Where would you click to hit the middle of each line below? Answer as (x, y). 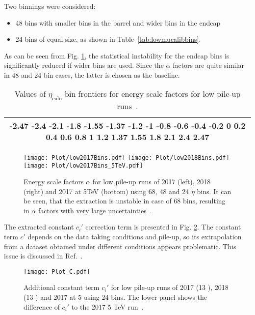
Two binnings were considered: (50, 6)
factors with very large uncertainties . (95, 210)
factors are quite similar (208, 65)
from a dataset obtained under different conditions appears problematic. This (120, 246)
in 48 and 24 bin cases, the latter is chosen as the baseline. (92, 74)
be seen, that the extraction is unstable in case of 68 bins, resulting (125, 201)
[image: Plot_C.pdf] (57, 272)
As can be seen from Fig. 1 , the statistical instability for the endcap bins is (117, 55)
